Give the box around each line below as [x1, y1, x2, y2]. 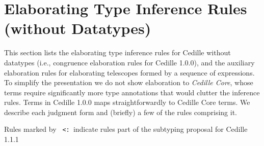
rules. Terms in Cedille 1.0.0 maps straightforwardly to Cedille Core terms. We [4, 97, 250, 107]
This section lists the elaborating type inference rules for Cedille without [4, 47, 231, 58]
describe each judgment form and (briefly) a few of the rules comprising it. [4, 106, 237, 117]
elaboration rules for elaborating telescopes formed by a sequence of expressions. [4, 67, 255, 78]
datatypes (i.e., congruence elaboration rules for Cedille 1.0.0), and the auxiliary [4, 57, 255, 67]
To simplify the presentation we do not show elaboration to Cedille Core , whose [4, 77, 253, 88]
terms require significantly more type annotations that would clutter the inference [4, 87, 260, 97]
